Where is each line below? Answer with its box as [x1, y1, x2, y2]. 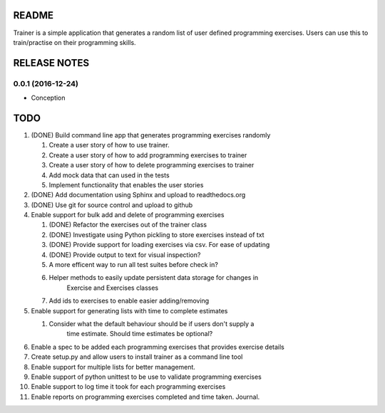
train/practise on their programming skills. [13, 38, 136, 46]
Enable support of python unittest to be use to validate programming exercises [31, 372, 262, 381]
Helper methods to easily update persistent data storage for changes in [48, 273, 259, 282]
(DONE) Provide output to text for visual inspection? [48, 250, 201, 259]
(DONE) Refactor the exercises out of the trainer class [48, 221, 207, 229]
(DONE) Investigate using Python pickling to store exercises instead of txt [48, 230, 265, 239]
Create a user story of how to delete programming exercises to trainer [48, 161, 255, 169]
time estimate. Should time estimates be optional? [66, 330, 213, 338]
